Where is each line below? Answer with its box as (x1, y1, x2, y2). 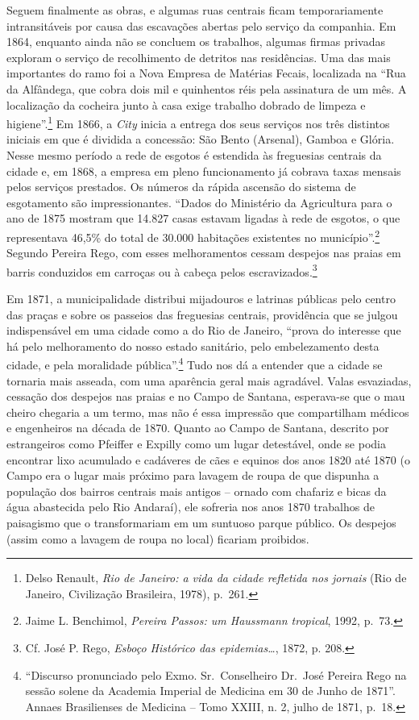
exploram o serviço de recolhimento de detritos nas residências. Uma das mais (6, 48, 391, 65)
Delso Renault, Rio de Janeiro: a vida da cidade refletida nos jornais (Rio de (25, 569, 407, 586)
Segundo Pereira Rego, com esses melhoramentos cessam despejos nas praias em (6, 244, 401, 261)
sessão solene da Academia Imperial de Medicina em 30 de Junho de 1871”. (25, 682, 396, 699)
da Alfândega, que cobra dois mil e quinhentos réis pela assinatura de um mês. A (6, 80, 407, 97)
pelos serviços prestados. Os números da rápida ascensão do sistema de (6, 178, 356, 195)
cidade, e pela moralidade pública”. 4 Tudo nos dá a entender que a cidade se (6, 354, 383, 373)
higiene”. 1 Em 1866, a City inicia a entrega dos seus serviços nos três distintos (6, 113, 390, 131)
